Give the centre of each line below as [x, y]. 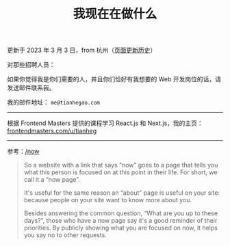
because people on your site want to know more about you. [107, 200]
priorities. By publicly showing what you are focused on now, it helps [120, 228]
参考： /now [23, 152]
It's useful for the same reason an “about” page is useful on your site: [122, 193]
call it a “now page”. [52, 180]
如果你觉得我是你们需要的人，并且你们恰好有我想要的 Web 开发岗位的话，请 [114, 79]
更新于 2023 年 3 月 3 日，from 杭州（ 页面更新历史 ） [82, 50]
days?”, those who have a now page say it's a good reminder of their [120, 221]
